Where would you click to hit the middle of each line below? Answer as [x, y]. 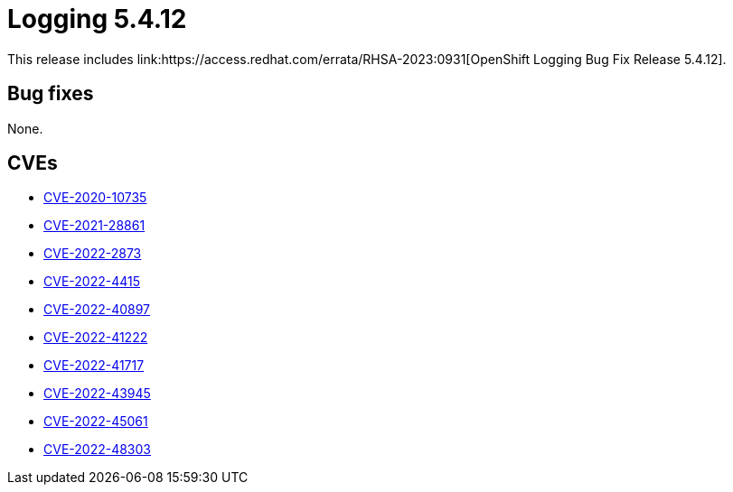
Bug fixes [51, 94]
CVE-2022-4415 [92, 282]
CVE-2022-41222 [96, 338]
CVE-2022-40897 [97, 310]
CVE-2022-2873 [93, 254]
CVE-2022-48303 [97, 450]
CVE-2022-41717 [94, 366]
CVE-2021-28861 [94, 226]
